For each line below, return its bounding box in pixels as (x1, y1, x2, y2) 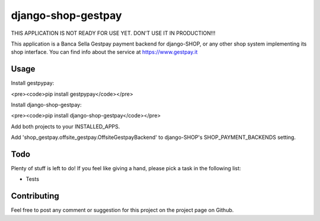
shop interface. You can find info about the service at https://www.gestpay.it (11, 48, 198, 56)
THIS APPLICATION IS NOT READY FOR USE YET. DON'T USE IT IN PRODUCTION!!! (11, 30, 216, 37)
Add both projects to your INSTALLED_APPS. (11, 123, 120, 130)
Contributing (11, 191, 59, 201)
